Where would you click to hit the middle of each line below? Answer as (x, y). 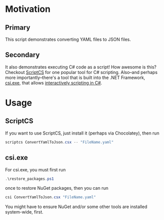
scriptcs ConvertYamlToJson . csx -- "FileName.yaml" (59, 142)
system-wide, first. (24, 212)
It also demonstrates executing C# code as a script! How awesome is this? (81, 67)
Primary (18, 28)
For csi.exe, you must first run (35, 169)
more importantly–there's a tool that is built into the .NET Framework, (75, 77)
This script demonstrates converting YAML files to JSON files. (68, 39)
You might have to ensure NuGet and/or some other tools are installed (76, 207)
